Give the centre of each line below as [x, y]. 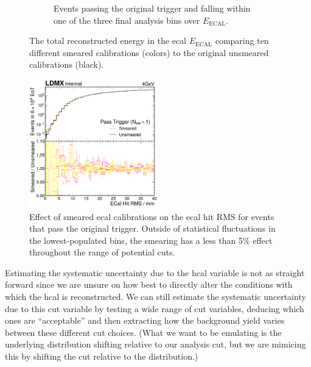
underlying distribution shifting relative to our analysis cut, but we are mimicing [155, 344]
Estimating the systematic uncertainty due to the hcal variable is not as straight [155, 272]
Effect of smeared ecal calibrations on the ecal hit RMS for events [152, 216]
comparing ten [242, 41]
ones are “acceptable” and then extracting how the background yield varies [145, 320]
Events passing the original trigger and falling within [152, 8]
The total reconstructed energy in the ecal [108, 41]
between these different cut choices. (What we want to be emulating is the [143, 332]
